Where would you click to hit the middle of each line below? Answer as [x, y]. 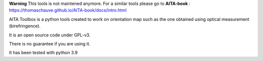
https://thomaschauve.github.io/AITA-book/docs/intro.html [68, 10]
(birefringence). [25, 26]
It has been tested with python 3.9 [43, 53]
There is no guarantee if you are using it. [50, 44]
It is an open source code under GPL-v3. [50, 35]
